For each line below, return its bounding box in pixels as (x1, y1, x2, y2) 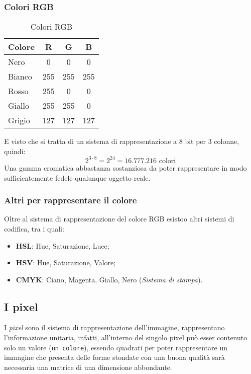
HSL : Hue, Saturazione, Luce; (16, 240, 109, 251)
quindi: (4, 145, 26, 156)
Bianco (8, 70, 32, 83)
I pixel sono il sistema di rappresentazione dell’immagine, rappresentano (4, 322, 225, 333)
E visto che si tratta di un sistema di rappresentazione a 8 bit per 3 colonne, (4, 136, 239, 146)
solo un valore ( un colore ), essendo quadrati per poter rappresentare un (4, 342, 227, 352)
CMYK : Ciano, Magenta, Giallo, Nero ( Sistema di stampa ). (16, 274, 203, 284)
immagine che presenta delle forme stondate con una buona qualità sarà (4, 352, 225, 362)
